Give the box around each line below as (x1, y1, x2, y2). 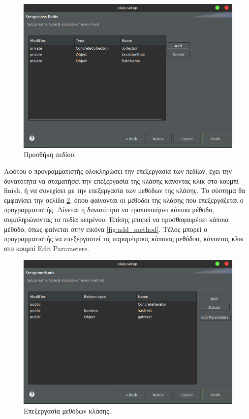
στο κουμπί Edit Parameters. (4, 243, 89, 253)
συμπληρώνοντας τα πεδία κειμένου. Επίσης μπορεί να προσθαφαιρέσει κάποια (4, 214, 229, 224)
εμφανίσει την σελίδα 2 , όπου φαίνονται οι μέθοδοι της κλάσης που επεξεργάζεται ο (4, 194, 244, 205)
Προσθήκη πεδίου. (24, 149, 76, 160)
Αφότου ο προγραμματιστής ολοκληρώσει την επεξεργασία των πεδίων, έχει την (4, 165, 232, 176)
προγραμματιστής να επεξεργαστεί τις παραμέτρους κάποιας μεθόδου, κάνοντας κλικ (4, 233, 244, 244)
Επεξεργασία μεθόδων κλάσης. (24, 405, 111, 416)
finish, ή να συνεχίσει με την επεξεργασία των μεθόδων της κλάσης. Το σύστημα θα (4, 185, 246, 195)
